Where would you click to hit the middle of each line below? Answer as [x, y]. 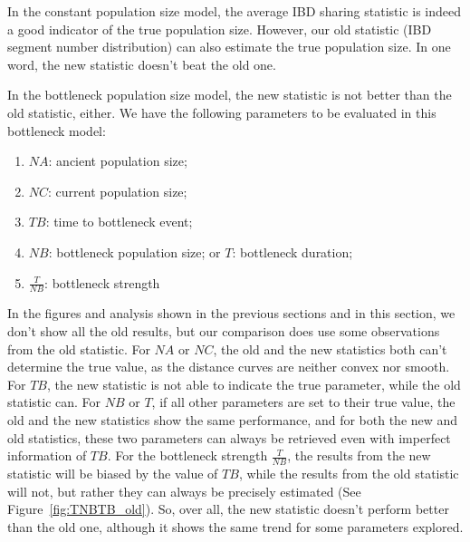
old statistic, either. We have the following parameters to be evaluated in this [222, 112]
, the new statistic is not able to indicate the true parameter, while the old [254, 384]
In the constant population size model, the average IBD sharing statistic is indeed [235, 11]
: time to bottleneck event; [119, 222]
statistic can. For [54, 402]
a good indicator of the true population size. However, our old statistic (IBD [220, 29]
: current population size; [118, 191]
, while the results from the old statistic [349, 473]
